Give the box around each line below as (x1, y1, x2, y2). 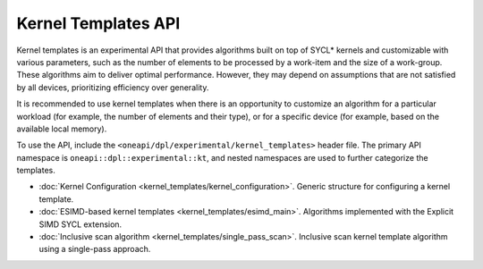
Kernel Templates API (16, 13, 181, 33)
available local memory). (16, 123, 107, 134)
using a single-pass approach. (38, 244, 151, 255)
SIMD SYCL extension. (38, 219, 123, 230)
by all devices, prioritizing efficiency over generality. (16, 81, 209, 93)
